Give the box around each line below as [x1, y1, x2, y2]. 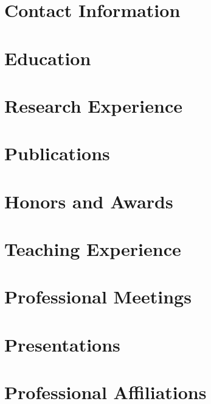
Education [4, 45, 91, 70]
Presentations [4, 331, 120, 356]
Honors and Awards [4, 188, 173, 213]
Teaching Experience [4, 236, 181, 261]
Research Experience [4, 93, 182, 118]
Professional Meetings [4, 284, 192, 309]
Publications [4, 141, 110, 166]
